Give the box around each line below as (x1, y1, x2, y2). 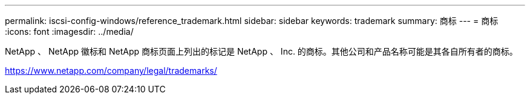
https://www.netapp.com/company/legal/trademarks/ (5, 65, 217, 76)
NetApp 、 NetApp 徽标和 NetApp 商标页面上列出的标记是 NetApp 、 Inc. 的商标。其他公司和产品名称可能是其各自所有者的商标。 (5, 46, 518, 56)
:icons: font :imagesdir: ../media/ (5, 26, 134, 37)
